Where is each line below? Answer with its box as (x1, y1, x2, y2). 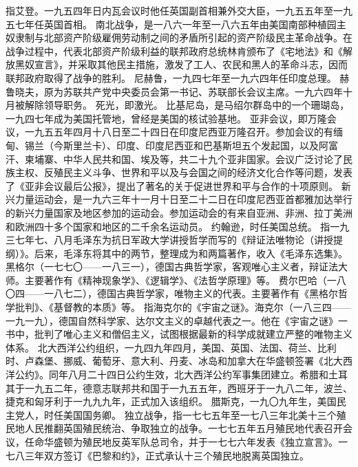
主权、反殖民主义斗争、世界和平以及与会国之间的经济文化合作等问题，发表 (14, 165, 352, 180)
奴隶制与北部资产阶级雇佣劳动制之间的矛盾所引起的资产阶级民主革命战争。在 (6, 30, 352, 45)
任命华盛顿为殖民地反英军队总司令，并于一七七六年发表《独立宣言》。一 (24, 435, 348, 448)
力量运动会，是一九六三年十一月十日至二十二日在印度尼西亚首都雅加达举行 (14, 192, 352, 206)
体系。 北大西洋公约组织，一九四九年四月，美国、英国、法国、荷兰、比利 (6, 340, 337, 354)
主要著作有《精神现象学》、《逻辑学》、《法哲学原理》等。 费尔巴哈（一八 (24, 272, 346, 287)
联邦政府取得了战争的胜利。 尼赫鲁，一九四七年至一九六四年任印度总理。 (6, 70, 337, 85)
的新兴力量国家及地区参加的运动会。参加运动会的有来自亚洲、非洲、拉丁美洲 (6, 205, 352, 219)
